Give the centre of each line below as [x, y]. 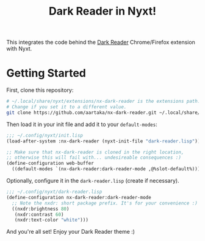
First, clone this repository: [40, 90]
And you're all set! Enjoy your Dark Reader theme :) [71, 232]
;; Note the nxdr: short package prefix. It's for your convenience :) [105, 203]
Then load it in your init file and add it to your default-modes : [82, 124]
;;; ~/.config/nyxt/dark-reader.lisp [54, 192]
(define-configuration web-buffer [50, 163]
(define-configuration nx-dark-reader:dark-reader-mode [79, 197]
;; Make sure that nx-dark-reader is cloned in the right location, [95, 152]
